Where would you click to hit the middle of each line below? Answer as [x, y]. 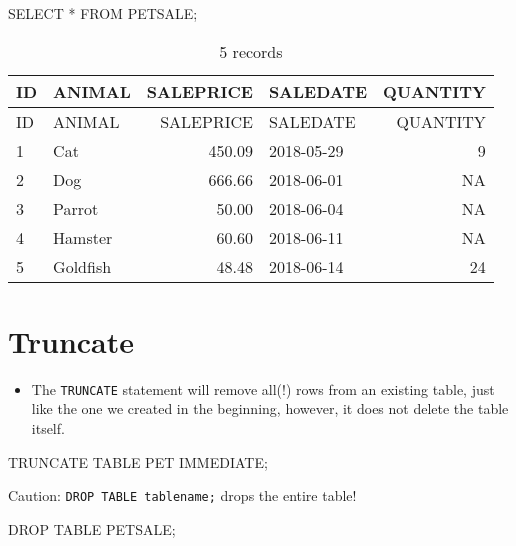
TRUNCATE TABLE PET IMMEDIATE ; [138, 461]
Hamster [83, 237]
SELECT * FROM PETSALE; [103, 13]
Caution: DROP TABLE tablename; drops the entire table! [182, 495]
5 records [251, 51]
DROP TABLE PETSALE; [92, 528]
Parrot [76, 208]
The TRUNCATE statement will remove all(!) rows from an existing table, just [263, 388]
